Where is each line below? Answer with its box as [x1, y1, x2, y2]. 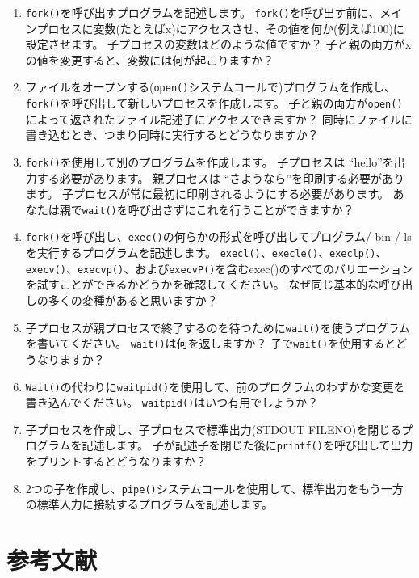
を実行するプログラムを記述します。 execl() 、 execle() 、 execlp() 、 [25, 244, 388, 261]
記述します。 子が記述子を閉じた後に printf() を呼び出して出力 [82, 437, 413, 454]
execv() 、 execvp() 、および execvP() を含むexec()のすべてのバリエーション [25, 259, 413, 276]
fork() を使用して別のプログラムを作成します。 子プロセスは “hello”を [25, 153, 394, 170]
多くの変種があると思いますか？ [48, 292, 218, 308]
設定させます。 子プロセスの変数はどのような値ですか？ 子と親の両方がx [25, 36, 412, 53]
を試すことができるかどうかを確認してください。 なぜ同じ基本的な [25, 276, 379, 293]
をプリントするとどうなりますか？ [25, 453, 207, 470]
